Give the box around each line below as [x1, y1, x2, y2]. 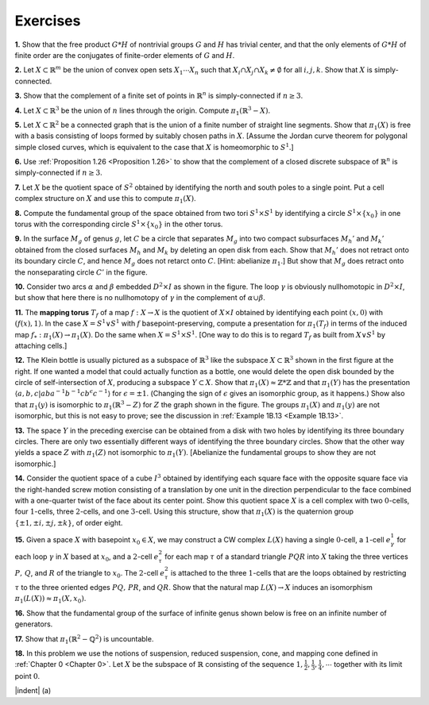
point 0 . [14, 672, 41, 680]
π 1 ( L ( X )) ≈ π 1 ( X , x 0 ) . [14, 594, 87, 605]
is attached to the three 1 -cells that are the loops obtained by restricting [171, 568, 407, 578]
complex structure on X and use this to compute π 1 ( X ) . [14, 194, 196, 206]
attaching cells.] [14, 341, 68, 350]
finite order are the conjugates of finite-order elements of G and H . [14, 50, 235, 60]
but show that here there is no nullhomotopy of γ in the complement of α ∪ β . [14, 293, 266, 302]
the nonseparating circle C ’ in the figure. [14, 267, 148, 277]
